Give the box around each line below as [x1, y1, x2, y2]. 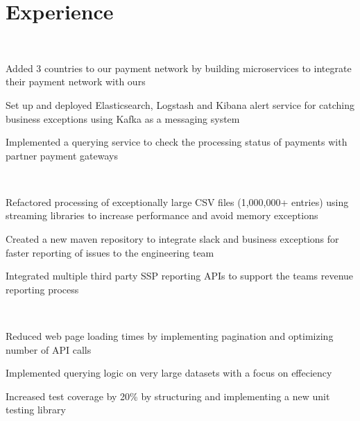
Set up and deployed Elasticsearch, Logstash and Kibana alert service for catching [6, 97, 354, 112]
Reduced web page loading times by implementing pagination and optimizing [6, 329, 334, 343]
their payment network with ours [6, 74, 146, 89]
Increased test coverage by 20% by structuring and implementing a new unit [6, 388, 330, 403]
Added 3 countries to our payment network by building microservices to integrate [6, 60, 352, 75]
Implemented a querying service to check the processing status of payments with [6, 135, 348, 149]
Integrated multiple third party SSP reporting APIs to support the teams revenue [6, 268, 354, 283]
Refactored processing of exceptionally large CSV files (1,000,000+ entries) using [6, 194, 349, 209]
